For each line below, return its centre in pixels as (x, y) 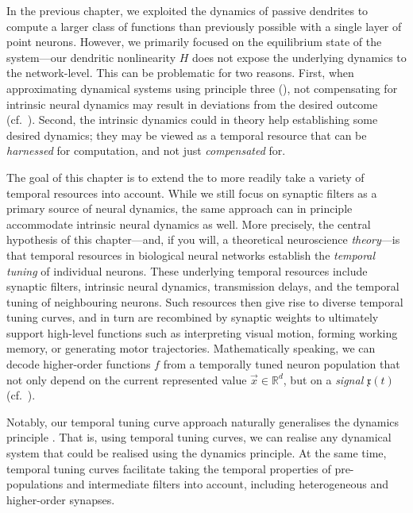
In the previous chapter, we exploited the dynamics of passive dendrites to (187, 10)
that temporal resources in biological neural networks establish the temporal (191, 255)
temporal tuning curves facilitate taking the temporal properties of (169, 468)
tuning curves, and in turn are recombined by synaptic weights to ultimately (193, 317)
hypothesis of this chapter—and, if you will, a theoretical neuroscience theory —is (203, 239)
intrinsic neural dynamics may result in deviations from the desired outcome (192, 104)
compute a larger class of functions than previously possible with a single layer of (204, 26)
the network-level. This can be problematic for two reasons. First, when (180, 73)
